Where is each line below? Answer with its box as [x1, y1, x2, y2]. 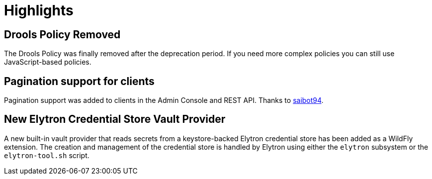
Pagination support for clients [4, 75, 155, 88]
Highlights [4, 2, 74, 19]
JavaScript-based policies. [4, 58, 91, 67]
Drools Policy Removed [4, 28, 121, 41]
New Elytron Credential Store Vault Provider [4, 113, 226, 126]
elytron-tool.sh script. [4, 151, 89, 160]
